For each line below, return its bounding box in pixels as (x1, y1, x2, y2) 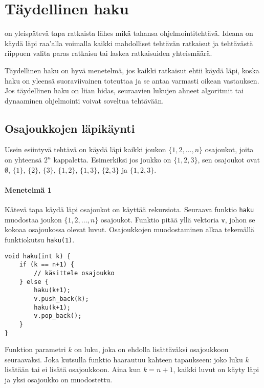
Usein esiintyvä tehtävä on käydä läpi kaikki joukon (5, 144, 166, 155)
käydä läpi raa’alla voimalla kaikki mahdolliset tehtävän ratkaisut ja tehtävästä (5, 37, 253, 48)
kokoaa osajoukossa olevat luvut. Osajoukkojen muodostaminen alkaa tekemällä (5, 224, 255, 235)
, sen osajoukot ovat (197, 154, 260, 165)
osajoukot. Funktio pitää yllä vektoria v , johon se (100, 214, 255, 224)
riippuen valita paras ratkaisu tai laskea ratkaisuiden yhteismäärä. (5, 48, 212, 58)
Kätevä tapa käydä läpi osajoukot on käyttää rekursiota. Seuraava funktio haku (5, 204, 254, 215)
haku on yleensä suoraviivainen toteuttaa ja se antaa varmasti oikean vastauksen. (5, 75, 259, 86)
